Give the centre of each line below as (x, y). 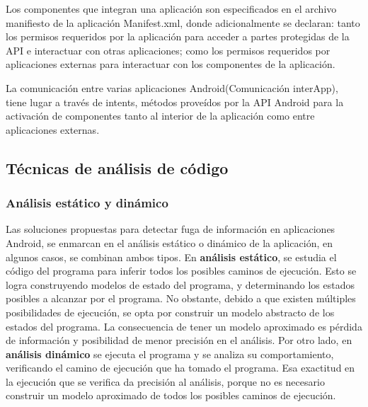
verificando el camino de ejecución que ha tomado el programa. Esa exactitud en (180, 368)
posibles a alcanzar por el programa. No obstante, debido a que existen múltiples (181, 298)
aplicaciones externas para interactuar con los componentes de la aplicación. (171, 64)
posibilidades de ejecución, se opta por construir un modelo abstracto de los (170, 312)
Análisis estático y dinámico (87, 203)
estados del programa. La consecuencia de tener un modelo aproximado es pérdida (184, 326)
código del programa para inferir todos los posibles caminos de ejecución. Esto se (181, 271)
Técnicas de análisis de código (117, 167)
